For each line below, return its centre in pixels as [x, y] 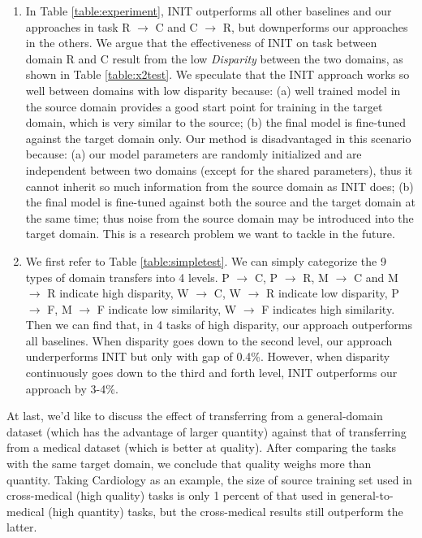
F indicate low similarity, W [167, 308]
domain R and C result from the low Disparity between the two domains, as [214, 58]
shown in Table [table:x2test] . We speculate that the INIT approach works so [217, 74]
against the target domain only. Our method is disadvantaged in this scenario [218, 138]
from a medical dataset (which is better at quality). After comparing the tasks [201, 447]
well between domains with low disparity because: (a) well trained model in [213, 90]
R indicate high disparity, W [118, 293]
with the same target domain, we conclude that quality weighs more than [189, 464]
